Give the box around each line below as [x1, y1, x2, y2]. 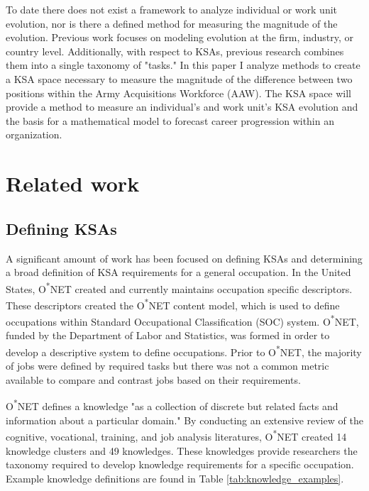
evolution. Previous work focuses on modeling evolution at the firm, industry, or [6, 30, 353, 45]
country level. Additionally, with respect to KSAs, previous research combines [6, 43, 344, 58]
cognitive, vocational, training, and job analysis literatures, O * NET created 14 [6, 427, 347, 443]
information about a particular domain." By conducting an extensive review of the [6, 412, 363, 427]
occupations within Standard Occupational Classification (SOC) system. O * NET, [6, 312, 359, 329]
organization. [6, 127, 62, 142]
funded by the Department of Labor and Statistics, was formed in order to [6, 328, 330, 343]
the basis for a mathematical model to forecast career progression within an [6, 113, 334, 128]
